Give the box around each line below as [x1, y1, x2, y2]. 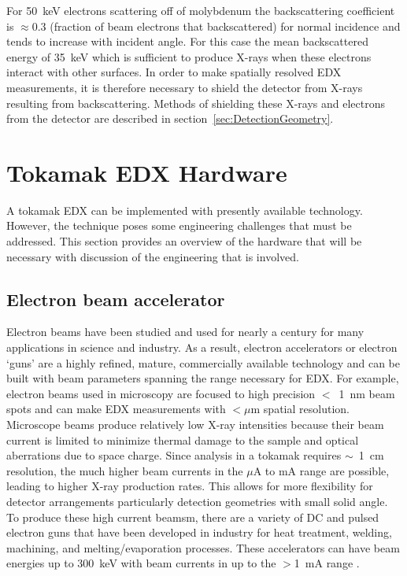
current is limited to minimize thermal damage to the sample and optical [6, 431, 359, 448]
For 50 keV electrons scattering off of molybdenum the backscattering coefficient [6, 2, 395, 18]
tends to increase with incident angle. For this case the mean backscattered [6, 33, 368, 50]
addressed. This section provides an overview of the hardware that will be [6, 233, 362, 249]
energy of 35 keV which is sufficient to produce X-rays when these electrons [6, 48, 372, 65]
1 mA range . [294, 555, 360, 571]
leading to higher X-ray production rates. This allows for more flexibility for [6, 478, 373, 494]
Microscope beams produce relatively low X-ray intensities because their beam [6, 416, 384, 433]
